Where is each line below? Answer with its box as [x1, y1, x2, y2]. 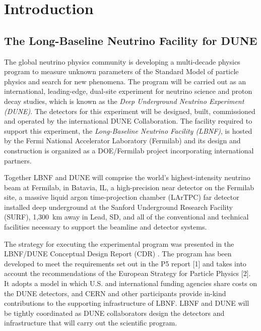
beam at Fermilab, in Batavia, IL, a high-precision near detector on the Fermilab [4, 182, 254, 192]
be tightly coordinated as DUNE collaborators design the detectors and [4, 307, 225, 318]
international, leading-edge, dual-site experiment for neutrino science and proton [4, 86, 252, 96]
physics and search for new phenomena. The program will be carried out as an [4, 76, 246, 86]
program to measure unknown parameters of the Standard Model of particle [4, 66, 239, 77]
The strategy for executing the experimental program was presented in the [4, 238, 234, 249]
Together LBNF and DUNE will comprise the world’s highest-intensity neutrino [4, 172, 250, 183]
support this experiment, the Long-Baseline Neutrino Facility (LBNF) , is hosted [4, 125, 252, 136]
